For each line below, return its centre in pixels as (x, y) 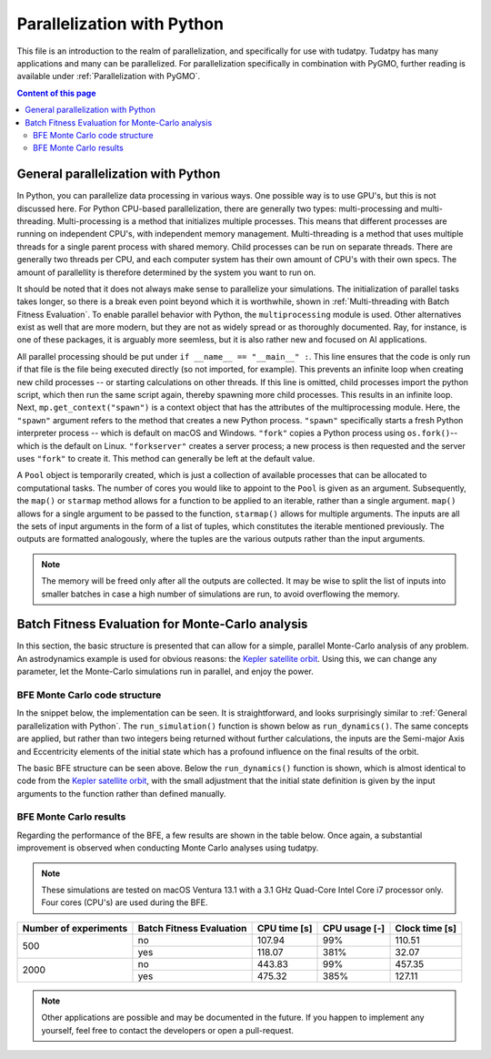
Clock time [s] (426, 928)
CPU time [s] (285, 928)
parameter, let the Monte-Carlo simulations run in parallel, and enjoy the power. (165, 672)
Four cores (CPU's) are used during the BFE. (125, 902)
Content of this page (56, 93)
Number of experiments (75, 928)
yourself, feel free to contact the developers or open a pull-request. (168, 1030)
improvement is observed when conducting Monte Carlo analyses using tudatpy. (168, 848)
